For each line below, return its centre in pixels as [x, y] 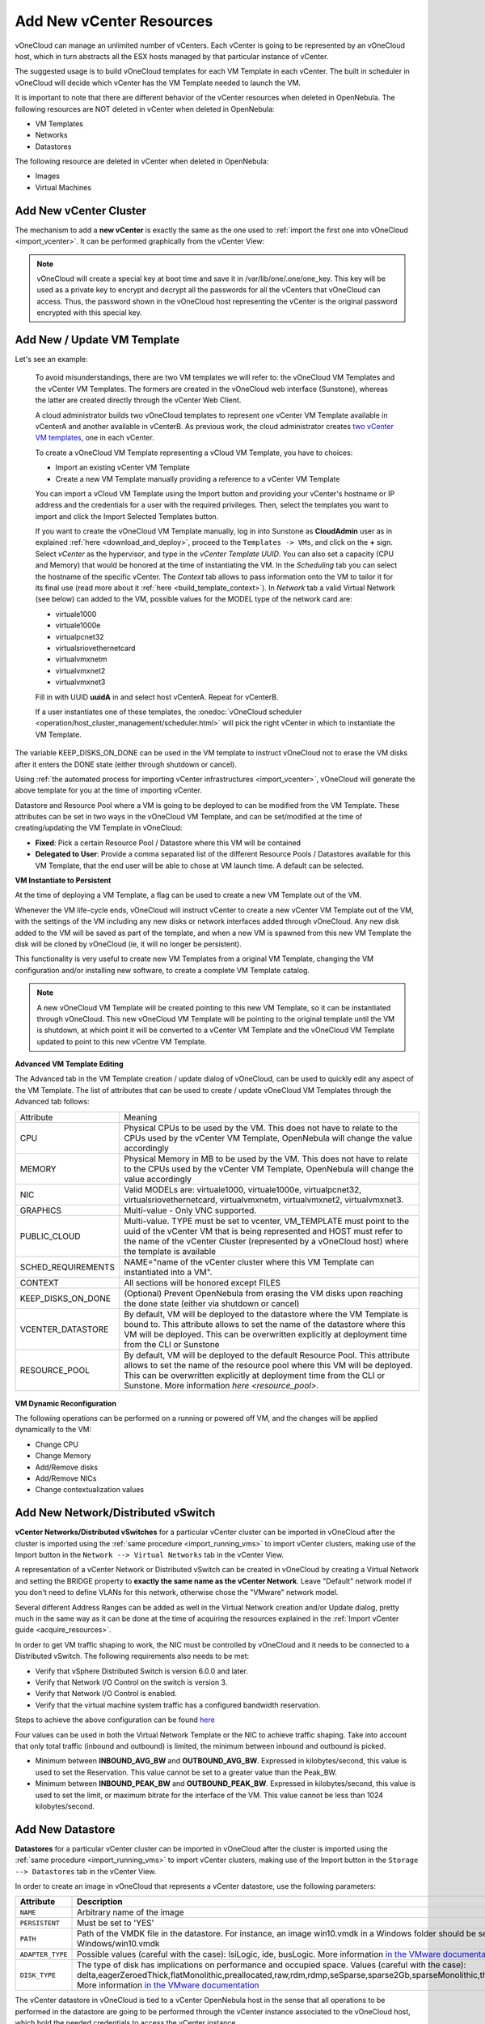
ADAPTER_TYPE [44, 1954]
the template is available [170, 1251]
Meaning [141, 1117]
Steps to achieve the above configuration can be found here [115, 1720]
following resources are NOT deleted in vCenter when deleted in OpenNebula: [145, 108]
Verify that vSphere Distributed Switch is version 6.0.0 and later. [141, 1671]
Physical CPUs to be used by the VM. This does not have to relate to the [261, 1128]
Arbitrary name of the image [131, 1912]
